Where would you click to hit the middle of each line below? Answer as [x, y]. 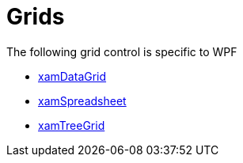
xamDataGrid [72, 76]
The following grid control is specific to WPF [122, 51]
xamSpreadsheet [82, 100]
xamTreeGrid [72, 125]
